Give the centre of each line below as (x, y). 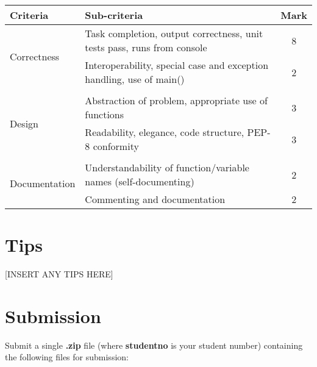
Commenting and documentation (155, 199)
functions (105, 114)
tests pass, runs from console (146, 47)
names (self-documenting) (140, 181)
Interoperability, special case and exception (177, 65)
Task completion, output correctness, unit (174, 33)
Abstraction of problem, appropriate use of (176, 100)
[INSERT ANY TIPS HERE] (59, 274)
